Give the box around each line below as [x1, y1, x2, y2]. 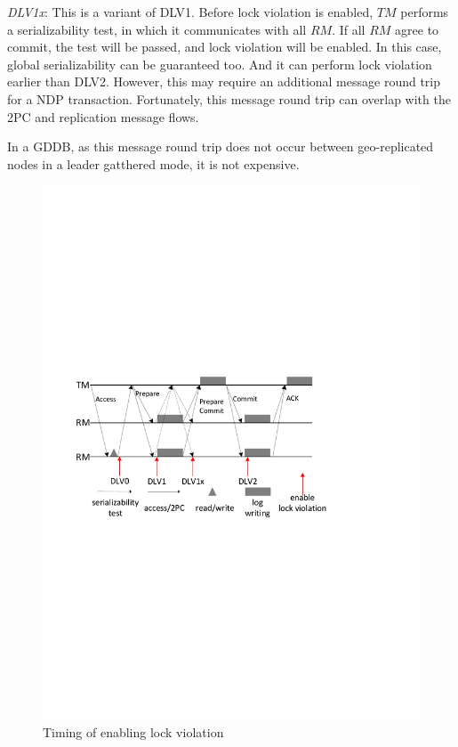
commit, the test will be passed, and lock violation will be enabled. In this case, [7, 37, 442, 56]
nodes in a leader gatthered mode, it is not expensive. [7, 154, 300, 173]
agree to [395, 20, 439, 38]
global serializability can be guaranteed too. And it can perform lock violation [7, 54, 432, 73]
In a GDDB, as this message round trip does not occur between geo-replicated [7, 137, 434, 156]
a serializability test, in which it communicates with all [7, 20, 307, 38]
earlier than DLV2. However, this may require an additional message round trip [7, 72, 441, 91]
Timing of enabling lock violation [43, 723, 224, 742]
